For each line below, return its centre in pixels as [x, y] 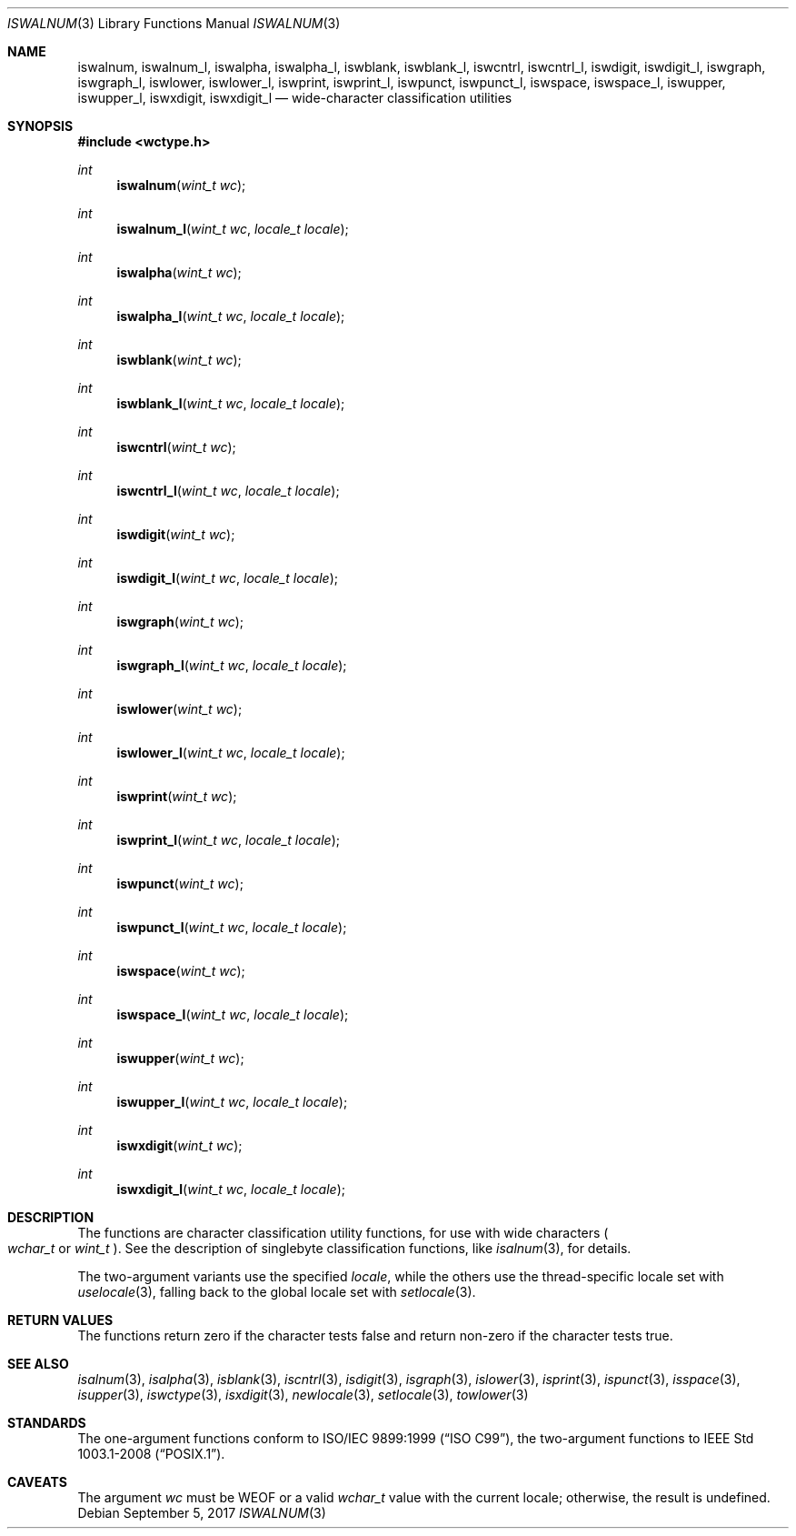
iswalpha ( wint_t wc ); [179, 272]
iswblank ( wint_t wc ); [179, 360]
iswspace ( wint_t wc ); [181, 971]
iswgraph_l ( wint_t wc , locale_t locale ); [232, 665]
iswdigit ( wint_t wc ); [176, 534]
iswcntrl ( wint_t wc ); [176, 447]
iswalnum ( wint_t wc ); [181, 185]
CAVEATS [37, 1482]
